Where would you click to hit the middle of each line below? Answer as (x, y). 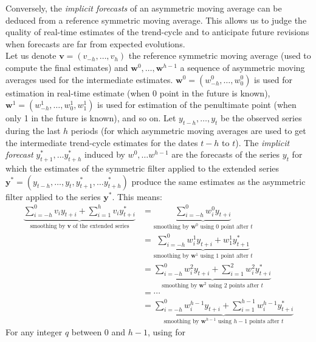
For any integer (34, 332)
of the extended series (101, 226)
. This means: (137, 196)
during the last (33, 130)
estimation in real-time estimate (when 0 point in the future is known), (138, 92)
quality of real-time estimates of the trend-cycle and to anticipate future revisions (157, 32)
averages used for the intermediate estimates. (89, 79)
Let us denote (31, 55)
